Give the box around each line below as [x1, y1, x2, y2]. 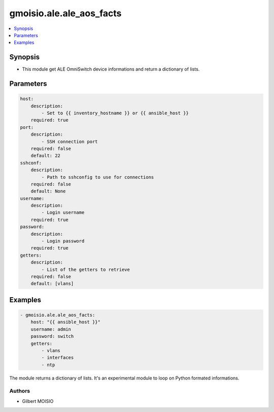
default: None [30, 188, 66, 194]
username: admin [30, 326, 71, 332]
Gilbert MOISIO [22, 398, 54, 404]
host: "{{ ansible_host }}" [30, 319, 101, 325]
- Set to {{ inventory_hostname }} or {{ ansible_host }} [41, 110, 189, 116]
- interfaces [41, 355, 74, 361]
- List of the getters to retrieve [41, 267, 130, 272]
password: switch [30, 333, 74, 339]
